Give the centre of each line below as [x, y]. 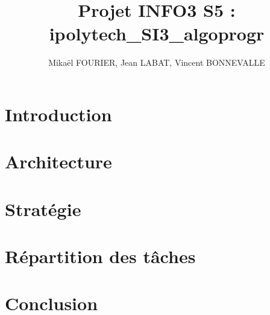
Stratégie [43, 208]
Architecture [58, 161]
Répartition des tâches [100, 256]
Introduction [58, 114]
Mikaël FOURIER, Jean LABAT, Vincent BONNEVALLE [157, 62]
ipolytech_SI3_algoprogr [157, 33]
